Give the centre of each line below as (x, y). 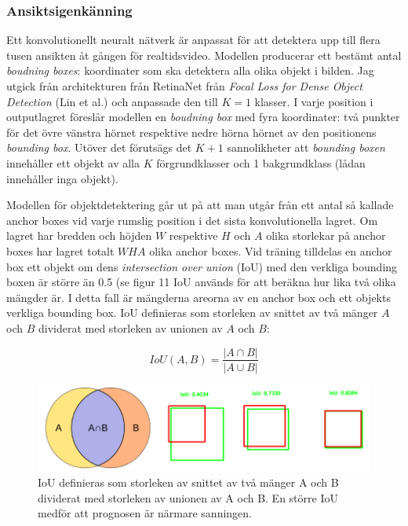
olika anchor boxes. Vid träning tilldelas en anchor (271, 250)
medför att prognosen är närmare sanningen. (145, 513)
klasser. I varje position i (314, 101)
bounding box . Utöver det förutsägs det (99, 147)
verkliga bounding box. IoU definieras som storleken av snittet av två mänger (192, 313)
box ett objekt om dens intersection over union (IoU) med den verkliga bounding (202, 266)
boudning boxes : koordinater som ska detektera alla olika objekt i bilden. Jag (190, 70)
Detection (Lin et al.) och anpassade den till (112, 101)
